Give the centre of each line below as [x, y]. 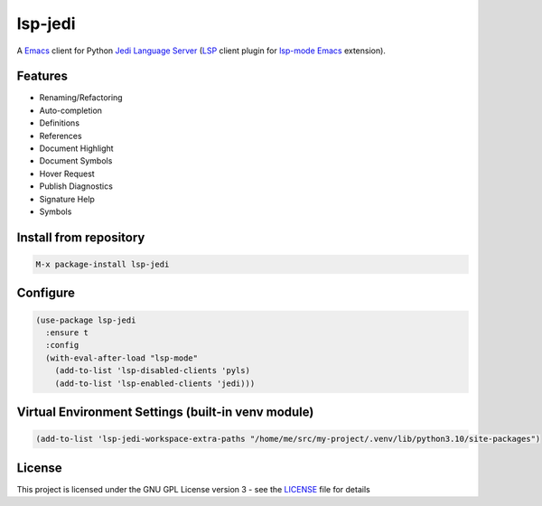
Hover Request [67, 173]
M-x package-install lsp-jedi [103, 264]
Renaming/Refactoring [81, 98]
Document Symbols [76, 161]
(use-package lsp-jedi [86, 320]
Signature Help [67, 199]
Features [42, 76]
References [61, 136]
